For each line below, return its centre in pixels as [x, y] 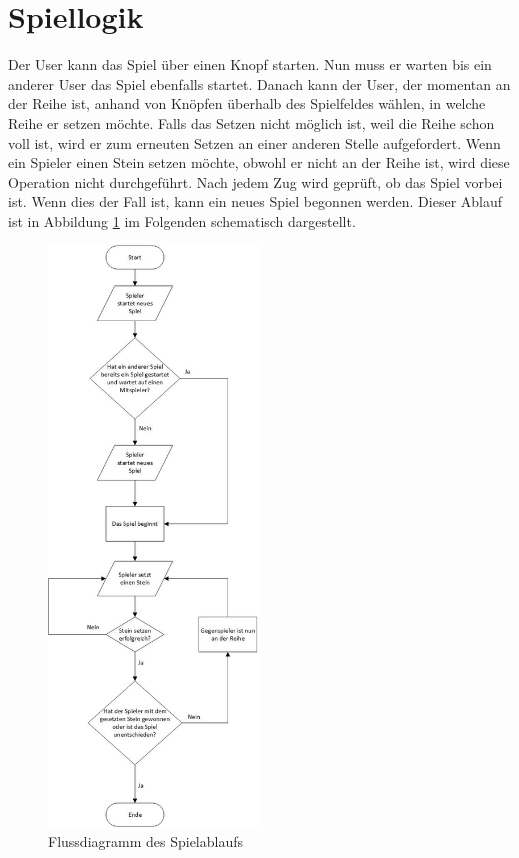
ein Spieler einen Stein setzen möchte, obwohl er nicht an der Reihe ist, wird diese [259, 162]
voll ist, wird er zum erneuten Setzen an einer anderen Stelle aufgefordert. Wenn [254, 142]
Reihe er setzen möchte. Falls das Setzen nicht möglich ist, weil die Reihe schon [251, 122]
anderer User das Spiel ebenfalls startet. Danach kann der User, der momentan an [259, 83]
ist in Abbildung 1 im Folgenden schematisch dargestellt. [182, 220]
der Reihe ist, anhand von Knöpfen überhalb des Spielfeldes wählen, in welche [247, 103]
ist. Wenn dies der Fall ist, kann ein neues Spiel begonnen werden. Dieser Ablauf [255, 201]
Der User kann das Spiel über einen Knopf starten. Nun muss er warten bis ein [250, 64]
